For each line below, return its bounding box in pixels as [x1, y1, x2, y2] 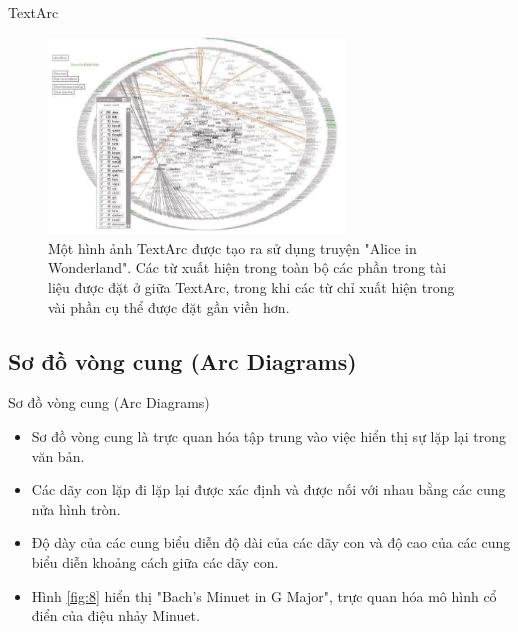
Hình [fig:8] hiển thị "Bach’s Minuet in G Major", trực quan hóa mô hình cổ [31, 585, 497, 606]
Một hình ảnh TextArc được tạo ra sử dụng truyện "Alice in [48, 237, 417, 258]
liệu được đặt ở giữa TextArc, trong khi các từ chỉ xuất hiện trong [48, 276, 455, 297]
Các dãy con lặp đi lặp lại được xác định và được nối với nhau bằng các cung [31, 479, 506, 500]
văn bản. [31, 445, 85, 466]
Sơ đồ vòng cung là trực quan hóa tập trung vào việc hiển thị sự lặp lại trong [31, 425, 507, 446]
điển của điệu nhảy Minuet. [31, 605, 200, 626]
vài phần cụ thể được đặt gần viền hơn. [48, 296, 290, 317]
